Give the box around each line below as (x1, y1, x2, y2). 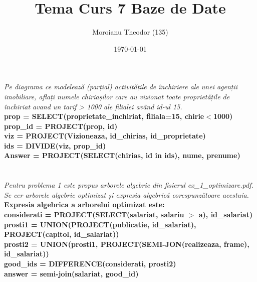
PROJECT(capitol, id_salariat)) (4, 229, 119, 239)
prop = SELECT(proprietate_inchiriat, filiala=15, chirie (4, 111, 204, 121)
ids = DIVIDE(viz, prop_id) (4, 140, 106, 151)
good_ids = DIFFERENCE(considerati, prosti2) (4, 258, 176, 268)
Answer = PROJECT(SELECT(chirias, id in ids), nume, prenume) (4, 150, 240, 161)
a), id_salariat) (198, 209, 253, 220)
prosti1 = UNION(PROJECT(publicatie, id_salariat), (4, 219, 196, 229)
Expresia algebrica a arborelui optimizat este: (4, 199, 165, 210)
